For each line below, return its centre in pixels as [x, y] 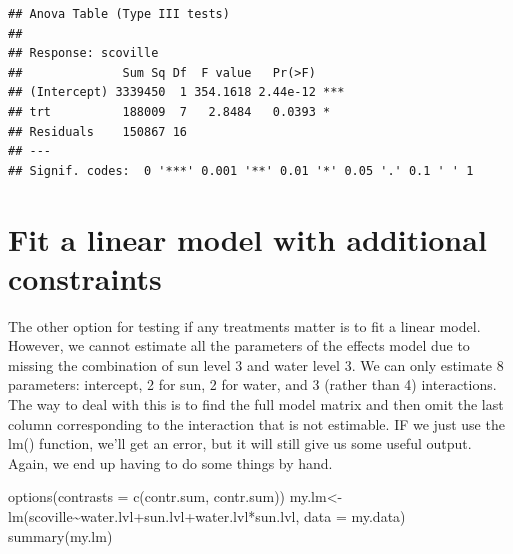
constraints [85, 277]
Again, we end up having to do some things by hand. [170, 462]
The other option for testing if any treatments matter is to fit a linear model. [244, 325]
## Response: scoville [83, 53]
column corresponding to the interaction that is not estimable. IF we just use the [256, 423]
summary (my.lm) [60, 535]
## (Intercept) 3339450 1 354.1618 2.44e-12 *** [176, 92]
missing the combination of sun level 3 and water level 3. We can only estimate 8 [256, 364]
